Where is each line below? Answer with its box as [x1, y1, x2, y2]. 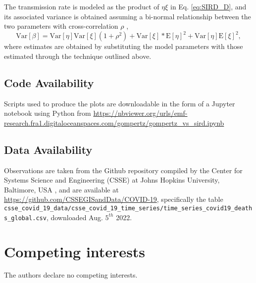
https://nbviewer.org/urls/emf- [93, 108, 188, 118]
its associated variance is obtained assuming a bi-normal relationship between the [4, 11, 251, 21]
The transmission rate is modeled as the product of [4, 1, 159, 11]
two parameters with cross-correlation [4, 21, 118, 31]
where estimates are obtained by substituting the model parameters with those [4, 41, 243, 51]
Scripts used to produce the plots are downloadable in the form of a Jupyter [4, 98, 235, 108]
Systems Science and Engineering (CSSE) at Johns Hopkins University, [4, 175, 220, 185]
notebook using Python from [4, 108, 91, 118]
